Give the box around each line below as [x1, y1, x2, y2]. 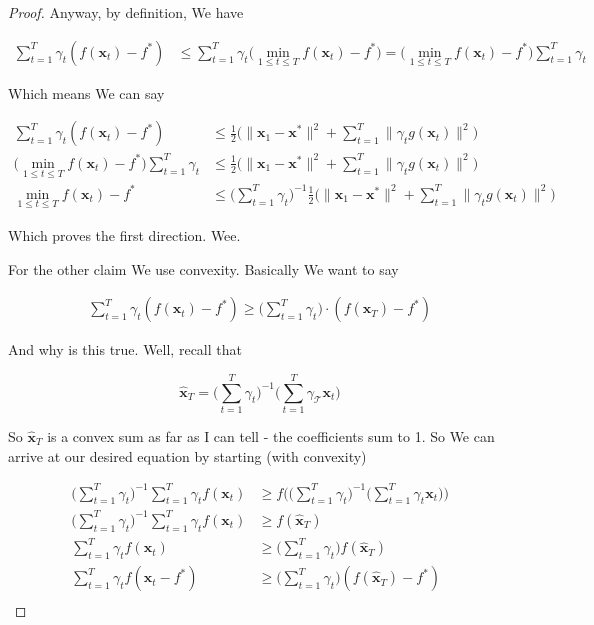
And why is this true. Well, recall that [8, 339, 242, 360]
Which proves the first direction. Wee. [8, 224, 241, 245]
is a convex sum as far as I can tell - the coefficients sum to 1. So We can [47, 425, 495, 446]
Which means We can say [8, 82, 165, 103]
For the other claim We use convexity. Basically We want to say [8, 258, 399, 279]
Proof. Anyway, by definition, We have [8, 2, 244, 22]
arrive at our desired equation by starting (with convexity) [8, 445, 367, 466]
